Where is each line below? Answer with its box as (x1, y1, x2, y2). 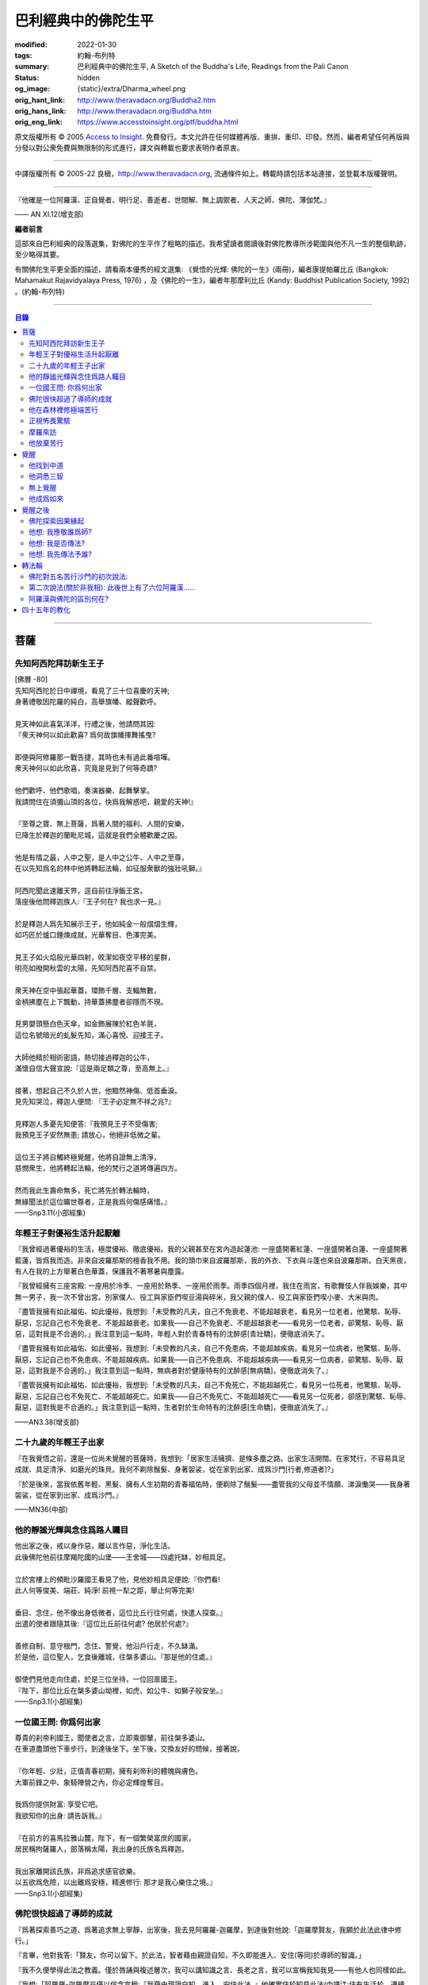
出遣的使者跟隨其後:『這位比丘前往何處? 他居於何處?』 (14, 1619, 193, 1628)
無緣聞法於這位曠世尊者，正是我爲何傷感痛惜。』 (14, 1197, 171, 1206)
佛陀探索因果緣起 (29, 516, 85, 526)
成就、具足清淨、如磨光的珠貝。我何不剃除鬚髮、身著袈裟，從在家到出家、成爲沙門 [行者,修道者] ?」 (14, 1465, 338, 1474)
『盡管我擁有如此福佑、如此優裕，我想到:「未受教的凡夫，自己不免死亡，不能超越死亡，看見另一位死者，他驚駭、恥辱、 (14, 1380, 406, 1389)
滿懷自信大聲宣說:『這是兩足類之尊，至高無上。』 (14, 1063, 174, 1073)
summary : (14, 62, 50, 71)
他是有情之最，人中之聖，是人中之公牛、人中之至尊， (14, 852, 189, 861)
